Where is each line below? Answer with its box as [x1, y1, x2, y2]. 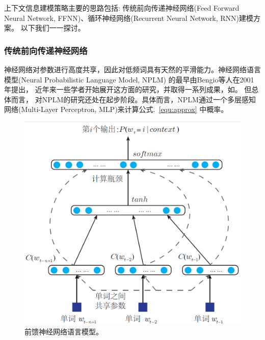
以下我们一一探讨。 [20, 22, 85, 33]
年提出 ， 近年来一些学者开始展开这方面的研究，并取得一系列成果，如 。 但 [4, 84, 252, 95]
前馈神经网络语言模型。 [24, 326, 103, 336]
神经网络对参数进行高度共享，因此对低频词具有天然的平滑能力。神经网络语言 [4, 64, 261, 74]
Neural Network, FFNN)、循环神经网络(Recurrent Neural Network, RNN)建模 [4, 12, 254, 23]
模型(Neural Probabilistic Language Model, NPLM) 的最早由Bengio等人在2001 [4, 74, 254, 84]
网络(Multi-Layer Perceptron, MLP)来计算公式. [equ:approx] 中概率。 [4, 104, 228, 115]
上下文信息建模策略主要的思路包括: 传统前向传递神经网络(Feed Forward [4, 3, 240, 13]
